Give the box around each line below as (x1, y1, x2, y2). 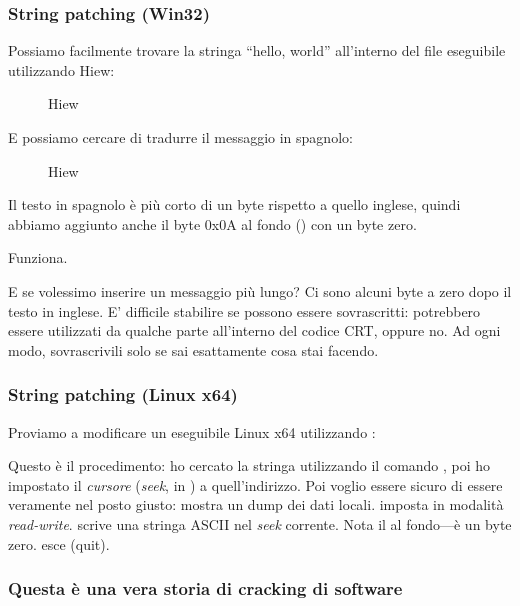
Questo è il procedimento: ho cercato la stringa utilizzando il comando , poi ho (8, 455, 491, 476)
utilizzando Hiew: (8, 59, 115, 80)
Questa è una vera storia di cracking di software (8, 576, 403, 601)
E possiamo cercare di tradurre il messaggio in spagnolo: (8, 127, 353, 147)
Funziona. (8, 247, 68, 268)
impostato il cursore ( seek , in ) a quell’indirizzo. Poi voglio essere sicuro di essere (8, 474, 503, 495)
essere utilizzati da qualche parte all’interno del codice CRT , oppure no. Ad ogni (8, 320, 501, 341)
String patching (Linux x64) (8, 382, 238, 407)
